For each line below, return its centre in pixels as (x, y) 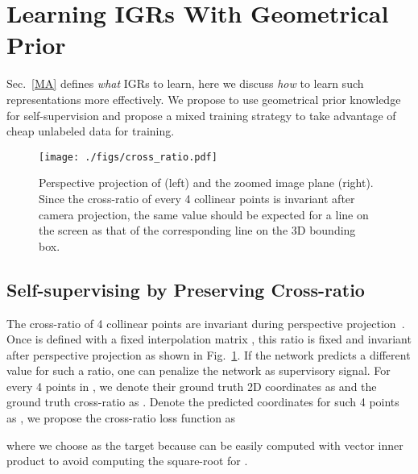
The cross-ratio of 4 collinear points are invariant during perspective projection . (206, 323)
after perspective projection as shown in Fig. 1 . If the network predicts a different (209, 354)
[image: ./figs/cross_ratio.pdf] (128, 157)
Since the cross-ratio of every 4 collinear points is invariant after (197, 198)
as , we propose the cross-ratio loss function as (121, 418)
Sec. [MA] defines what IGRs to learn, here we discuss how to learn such (185, 83)
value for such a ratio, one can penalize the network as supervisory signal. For (199, 370)
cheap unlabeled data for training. (91, 131)
